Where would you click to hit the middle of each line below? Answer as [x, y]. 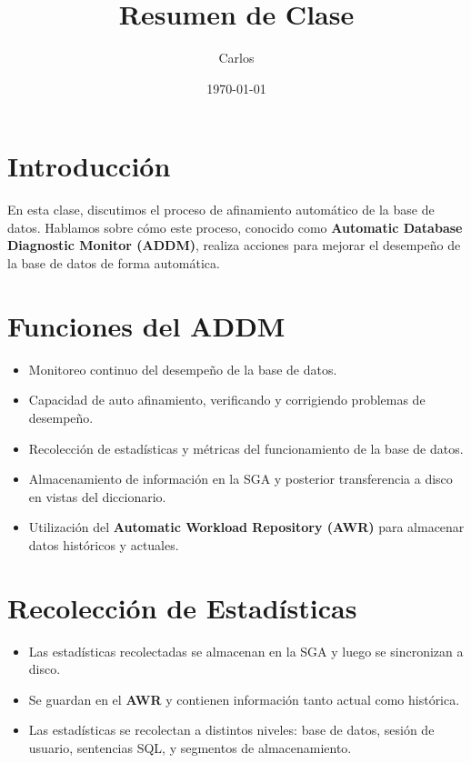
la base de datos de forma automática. [114, 263]
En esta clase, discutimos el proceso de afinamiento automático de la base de [221, 210]
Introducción [89, 166]
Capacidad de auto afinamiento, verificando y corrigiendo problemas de [227, 400]
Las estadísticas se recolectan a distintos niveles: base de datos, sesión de [231, 730]
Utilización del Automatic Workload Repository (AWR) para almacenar [246, 527]
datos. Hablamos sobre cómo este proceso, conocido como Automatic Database [235, 227]
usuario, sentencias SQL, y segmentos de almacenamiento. [190, 748]
